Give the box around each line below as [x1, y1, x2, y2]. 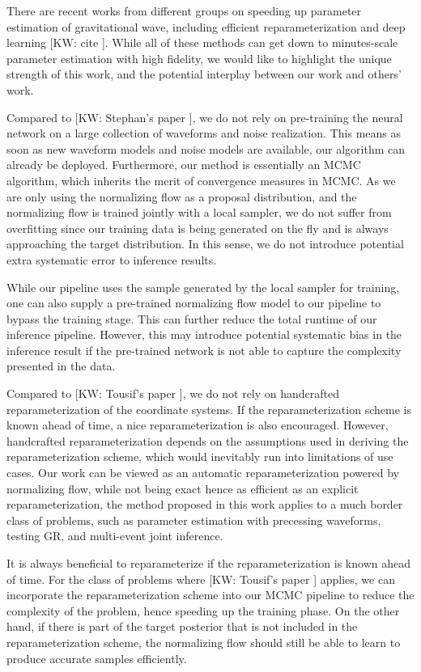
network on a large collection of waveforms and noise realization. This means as [6, 125, 401, 142]
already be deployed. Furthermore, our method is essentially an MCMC [6, 156, 361, 173]
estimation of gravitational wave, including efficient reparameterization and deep [6, 18, 406, 35]
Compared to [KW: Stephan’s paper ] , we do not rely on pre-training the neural [6, 108, 403, 125]
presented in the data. [6, 357, 116, 374]
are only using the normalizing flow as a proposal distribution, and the [6, 188, 357, 205]
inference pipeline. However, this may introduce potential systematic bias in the [6, 326, 402, 343]
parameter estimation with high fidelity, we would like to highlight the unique [6, 49, 392, 66]
